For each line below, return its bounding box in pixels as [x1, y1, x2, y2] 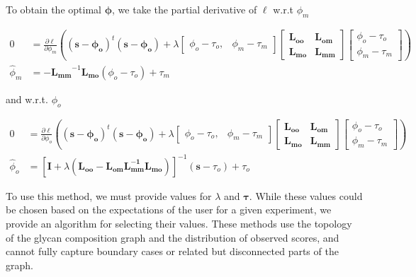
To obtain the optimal [6, 2, 101, 16]
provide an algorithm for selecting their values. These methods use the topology [6, 216, 352, 231]
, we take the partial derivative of [112, 2, 257, 16]
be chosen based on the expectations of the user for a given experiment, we [6, 202, 332, 217]
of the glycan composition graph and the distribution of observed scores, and [6, 230, 339, 244]
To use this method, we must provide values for [6, 188, 212, 203]
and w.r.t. [6, 91, 48, 106]
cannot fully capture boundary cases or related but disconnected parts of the [6, 244, 339, 259]
